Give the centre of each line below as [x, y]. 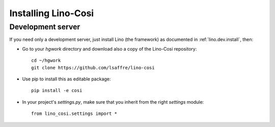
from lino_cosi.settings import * [74, 114]
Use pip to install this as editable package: [66, 79]
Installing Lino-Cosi [52, 13]
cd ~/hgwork [46, 60]
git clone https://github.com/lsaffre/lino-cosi [93, 68]
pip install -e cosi [57, 91]
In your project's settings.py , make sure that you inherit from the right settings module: [113, 102]
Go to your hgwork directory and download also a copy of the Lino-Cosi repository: [109, 49]
